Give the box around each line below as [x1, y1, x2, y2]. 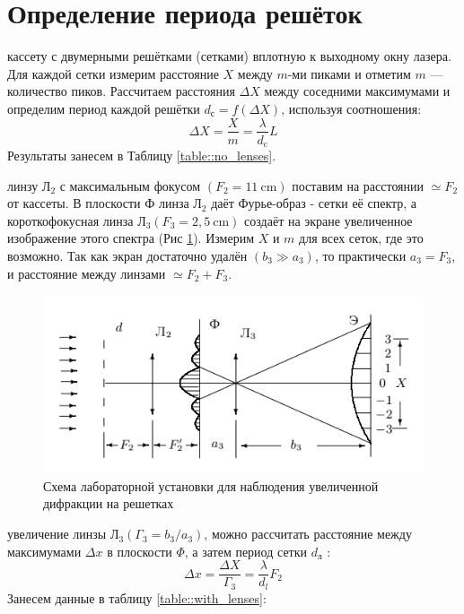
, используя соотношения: [281, 99, 422, 117]
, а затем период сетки [184, 541, 308, 560]
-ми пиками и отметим [287, 64, 411, 82]
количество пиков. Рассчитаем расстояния [7, 82, 235, 100]
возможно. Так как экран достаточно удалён [7, 246, 248, 264]
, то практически [314, 246, 407, 264]
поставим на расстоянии [292, 176, 425, 195]
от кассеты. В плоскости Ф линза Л [7, 194, 202, 212]
